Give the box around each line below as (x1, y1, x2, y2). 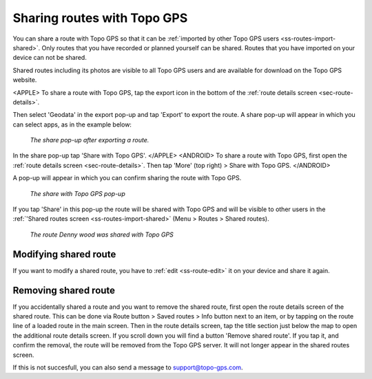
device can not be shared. (12, 54, 87, 62)
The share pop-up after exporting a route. (30, 136, 149, 144)
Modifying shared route (12, 248, 116, 260)
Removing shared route (12, 284, 116, 296)
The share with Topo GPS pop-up (30, 189, 125, 197)
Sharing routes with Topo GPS (12, 10, 188, 25)
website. (12, 76, 37, 84)
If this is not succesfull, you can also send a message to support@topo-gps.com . (12, 363, 244, 371)
